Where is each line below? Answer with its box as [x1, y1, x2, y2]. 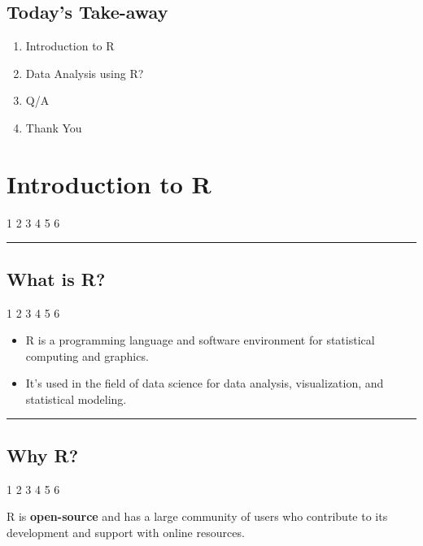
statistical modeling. [25, 390, 127, 407]
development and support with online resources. [7, 523, 245, 540]
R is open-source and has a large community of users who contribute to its [7, 508, 388, 525]
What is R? [7, 266, 106, 291]
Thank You [25, 119, 82, 136]
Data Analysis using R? [25, 64, 144, 81]
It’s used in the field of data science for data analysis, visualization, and [25, 375, 384, 392]
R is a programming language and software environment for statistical [25, 331, 375, 349]
